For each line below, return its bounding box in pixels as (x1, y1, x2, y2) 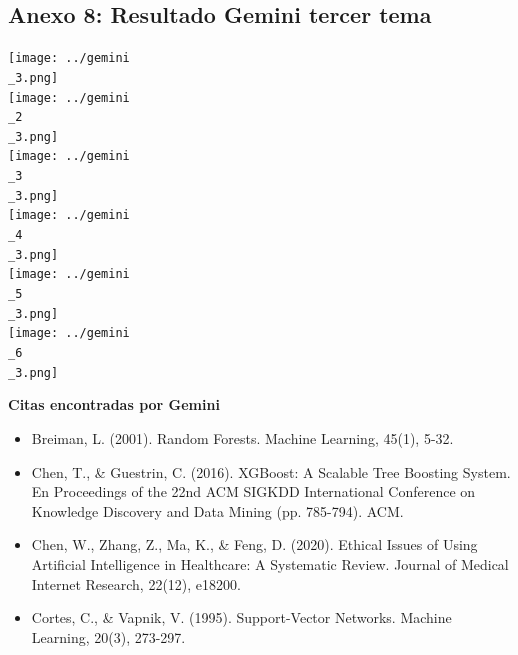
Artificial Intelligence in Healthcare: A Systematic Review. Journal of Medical (31, 553, 509, 574)
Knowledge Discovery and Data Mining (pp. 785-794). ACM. (31, 500, 404, 521)
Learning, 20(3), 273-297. (31, 626, 186, 647)
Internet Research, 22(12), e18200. (31, 573, 241, 594)
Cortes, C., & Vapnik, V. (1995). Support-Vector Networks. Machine (31, 607, 452, 628)
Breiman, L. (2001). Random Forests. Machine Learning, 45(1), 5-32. (31, 427, 454, 448)
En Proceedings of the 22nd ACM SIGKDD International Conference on (31, 481, 476, 502)
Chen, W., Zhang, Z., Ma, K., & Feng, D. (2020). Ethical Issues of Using (31, 534, 478, 555)
